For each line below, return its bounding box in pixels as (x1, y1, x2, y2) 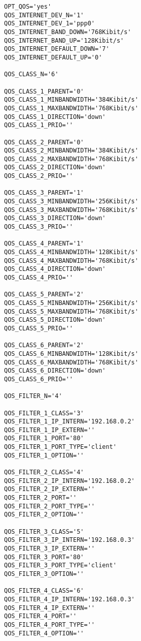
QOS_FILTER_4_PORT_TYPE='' (4, 621, 95, 628)
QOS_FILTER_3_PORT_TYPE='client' (4, 562, 117, 569)
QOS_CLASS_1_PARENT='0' (4, 87, 84, 95)
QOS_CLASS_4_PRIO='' (4, 274, 74, 281)
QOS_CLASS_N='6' (4, 71, 59, 78)
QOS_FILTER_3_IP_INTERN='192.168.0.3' (4, 536, 135, 544)
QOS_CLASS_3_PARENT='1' (4, 189, 84, 197)
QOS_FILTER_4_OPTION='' (4, 629, 84, 637)
